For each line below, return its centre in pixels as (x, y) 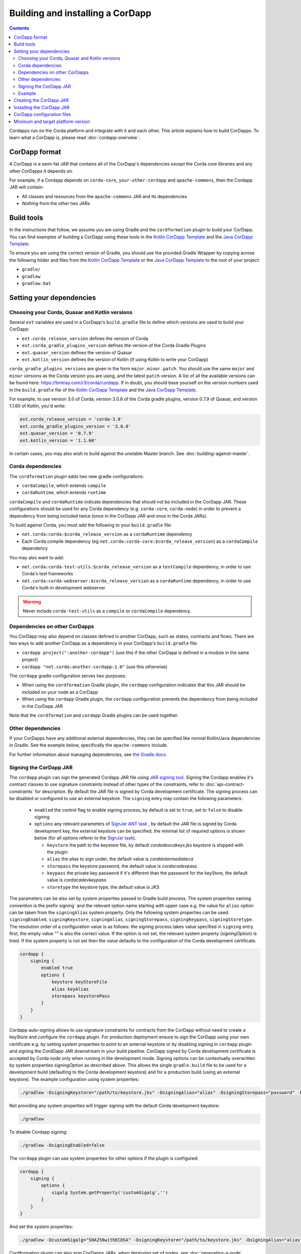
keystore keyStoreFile (79, 982)
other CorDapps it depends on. (41, 171)
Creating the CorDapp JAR (41, 100)
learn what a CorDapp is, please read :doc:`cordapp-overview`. (74, 137)
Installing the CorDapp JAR (42, 107)
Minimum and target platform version (52, 121)
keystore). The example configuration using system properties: (74, 1079)
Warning (32, 601)
